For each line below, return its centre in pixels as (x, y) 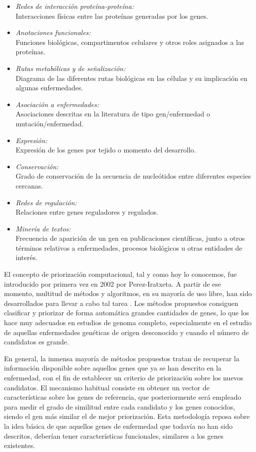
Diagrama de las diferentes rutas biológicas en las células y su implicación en (131, 78)
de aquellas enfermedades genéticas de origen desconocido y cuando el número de (127, 332)
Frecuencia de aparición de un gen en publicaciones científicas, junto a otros (130, 238)
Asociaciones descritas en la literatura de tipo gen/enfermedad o (113, 114)
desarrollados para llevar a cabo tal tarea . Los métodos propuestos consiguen (121, 303)
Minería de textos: (43, 228)
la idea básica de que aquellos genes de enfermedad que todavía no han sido (118, 426)
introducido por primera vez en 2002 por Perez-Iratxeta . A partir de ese (113, 283)
